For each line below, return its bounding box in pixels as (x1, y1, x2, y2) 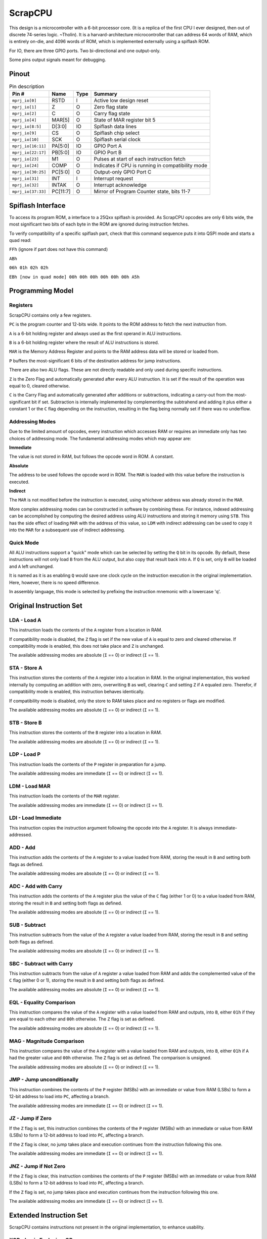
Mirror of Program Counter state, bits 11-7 (93, 188, 190, 195)
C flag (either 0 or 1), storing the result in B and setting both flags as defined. (9, 977, 165, 983)
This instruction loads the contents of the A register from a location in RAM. (9, 627, 163, 633)
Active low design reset (93, 97, 148, 104)
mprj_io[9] (12, 130, 37, 136)
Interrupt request (93, 175, 133, 182)
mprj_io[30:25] (12, 169, 46, 174)
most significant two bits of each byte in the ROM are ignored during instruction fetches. (9, 221, 189, 227)
